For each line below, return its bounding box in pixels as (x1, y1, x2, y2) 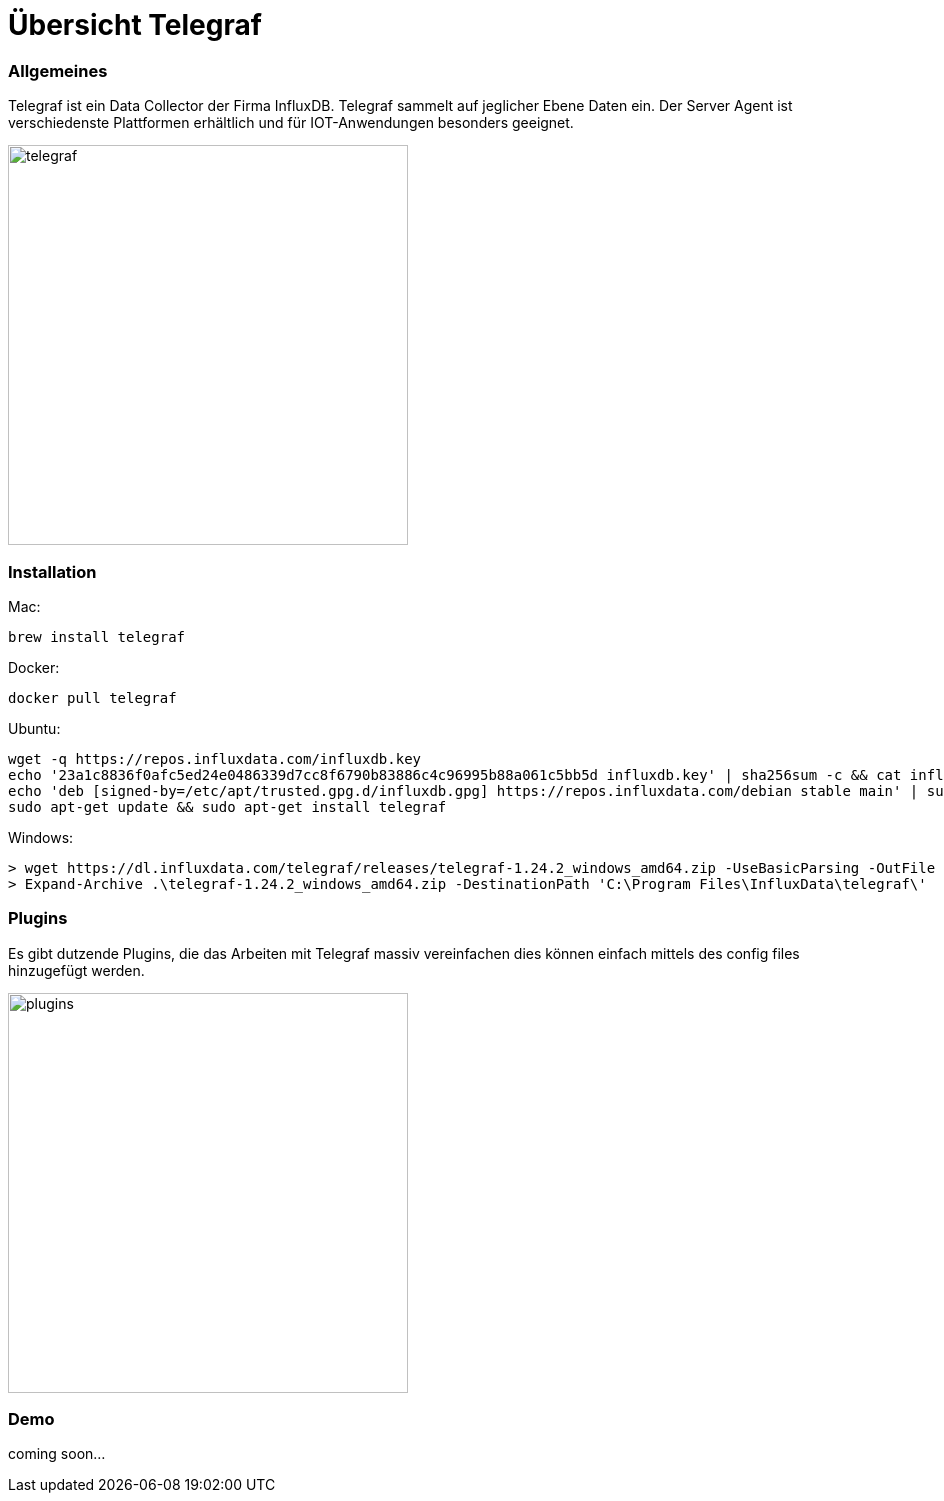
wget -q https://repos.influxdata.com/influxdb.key (8, 750, 422, 767)
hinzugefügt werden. (8, 961, 145, 979)
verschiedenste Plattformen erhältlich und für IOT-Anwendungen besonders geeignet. (8, 114, 574, 132)
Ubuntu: (8, 719, 61, 737)
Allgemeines (8, 60, 108, 81)
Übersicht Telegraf (8, 8, 262, 42)
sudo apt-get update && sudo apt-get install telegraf (8, 798, 447, 815)
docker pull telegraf (8, 689, 177, 706)
